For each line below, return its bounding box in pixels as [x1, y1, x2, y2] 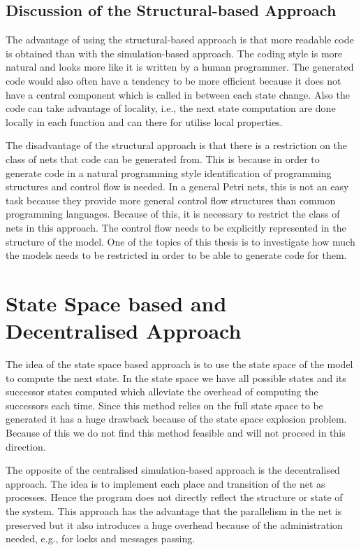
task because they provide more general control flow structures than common [6, 192, 336, 207]
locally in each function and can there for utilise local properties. [6, 114, 283, 129]
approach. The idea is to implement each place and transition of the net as [6, 476, 325, 491]
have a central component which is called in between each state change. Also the [6, 87, 350, 101]
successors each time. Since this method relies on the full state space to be [6, 397, 323, 412]
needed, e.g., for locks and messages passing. [6, 531, 196, 546]
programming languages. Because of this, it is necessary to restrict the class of [6, 206, 340, 221]
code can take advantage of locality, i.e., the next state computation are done [6, 101, 336, 115]
